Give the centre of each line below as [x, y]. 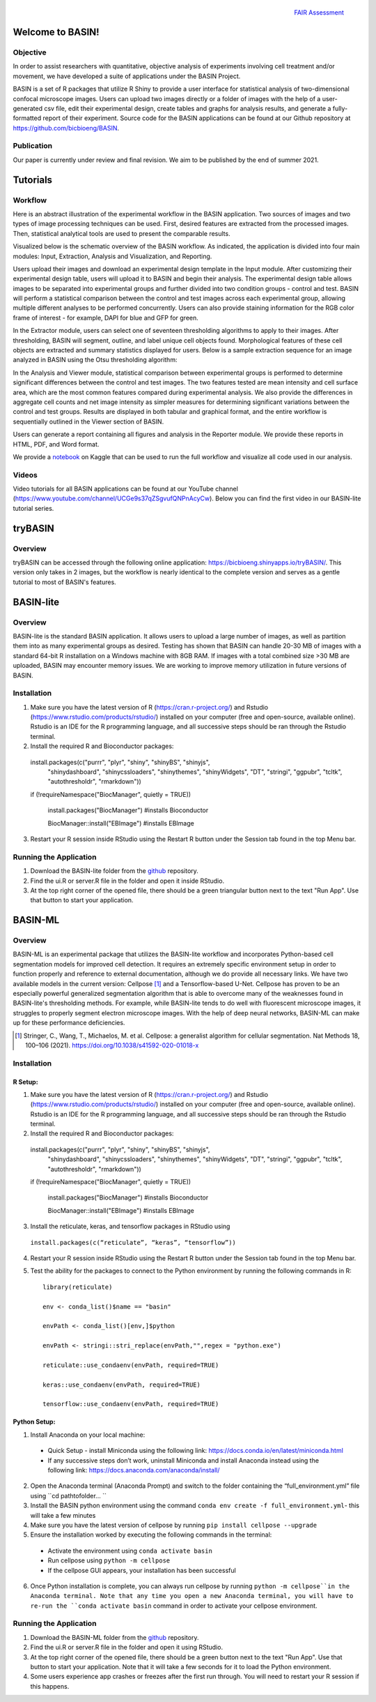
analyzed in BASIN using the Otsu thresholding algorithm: [95, 360]
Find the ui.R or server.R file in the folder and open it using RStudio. [126, 1648]
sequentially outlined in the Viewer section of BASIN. [88, 421]
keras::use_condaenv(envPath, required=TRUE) [122, 1384]
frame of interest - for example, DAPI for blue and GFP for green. [105, 318]
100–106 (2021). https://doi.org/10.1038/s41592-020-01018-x [112, 1045]
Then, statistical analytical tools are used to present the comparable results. [122, 233]
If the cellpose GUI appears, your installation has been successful [142, 1570]
